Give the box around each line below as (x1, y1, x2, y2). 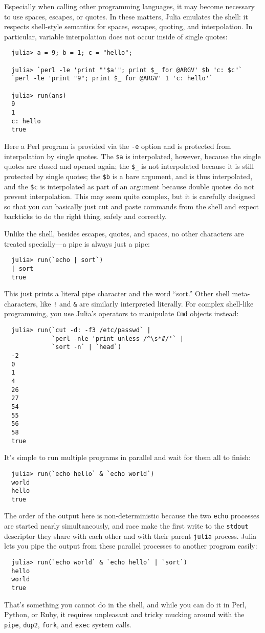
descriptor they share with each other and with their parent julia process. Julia (4, 530, 257, 541)
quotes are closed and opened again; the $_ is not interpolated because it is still (4, 161, 254, 171)
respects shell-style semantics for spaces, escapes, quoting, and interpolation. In (4, 21, 253, 32)
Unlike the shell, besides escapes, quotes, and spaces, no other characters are (4, 228, 244, 238)
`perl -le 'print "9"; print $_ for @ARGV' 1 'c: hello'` (11, 75, 213, 82)
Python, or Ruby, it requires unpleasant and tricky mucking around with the (4, 609, 245, 620)
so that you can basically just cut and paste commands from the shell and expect (4, 201, 259, 211)
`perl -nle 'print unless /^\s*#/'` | (52, 335, 184, 342)
